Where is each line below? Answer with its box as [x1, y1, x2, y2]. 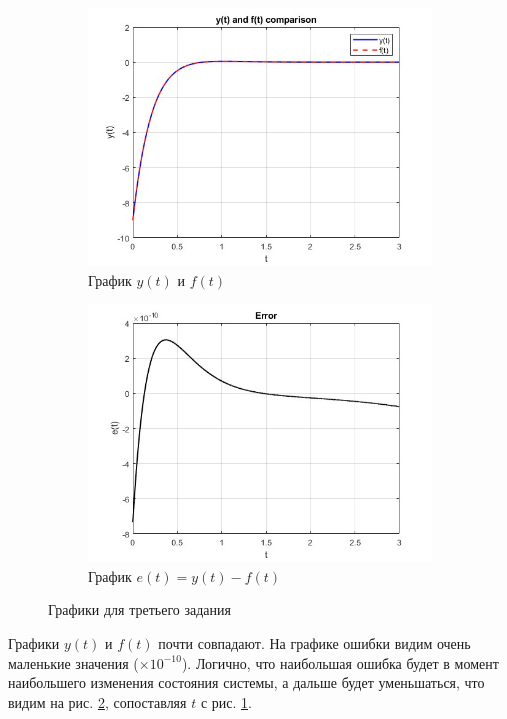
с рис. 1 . [200, 691, 252, 712]
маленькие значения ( [8, 652, 139, 673]
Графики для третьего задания [48, 599, 231, 620]
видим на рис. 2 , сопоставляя [8, 691, 187, 712]
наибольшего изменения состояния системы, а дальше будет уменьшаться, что [8, 672, 485, 693]
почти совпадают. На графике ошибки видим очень [158, 632, 471, 653]
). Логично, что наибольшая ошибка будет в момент [181, 652, 499, 673]
